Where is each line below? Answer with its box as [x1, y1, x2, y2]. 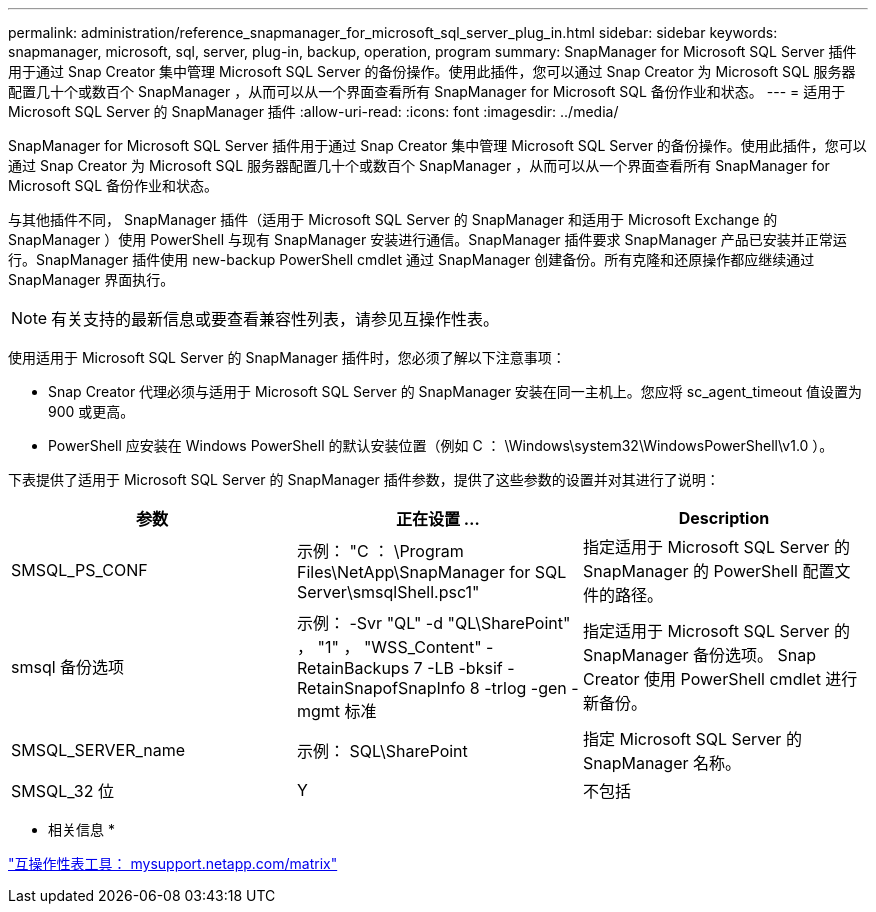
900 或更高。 [48, 403, 135, 420]
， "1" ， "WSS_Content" [296, 637, 482, 657]
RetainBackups [296, 658, 410, 678]
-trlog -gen [484, 678, 567, 698]
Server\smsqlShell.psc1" [296, 582, 480, 602]
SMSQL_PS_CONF [11, 560, 148, 580]
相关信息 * [48, 821, 115, 838]
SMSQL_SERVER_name [11, 740, 186, 760]
